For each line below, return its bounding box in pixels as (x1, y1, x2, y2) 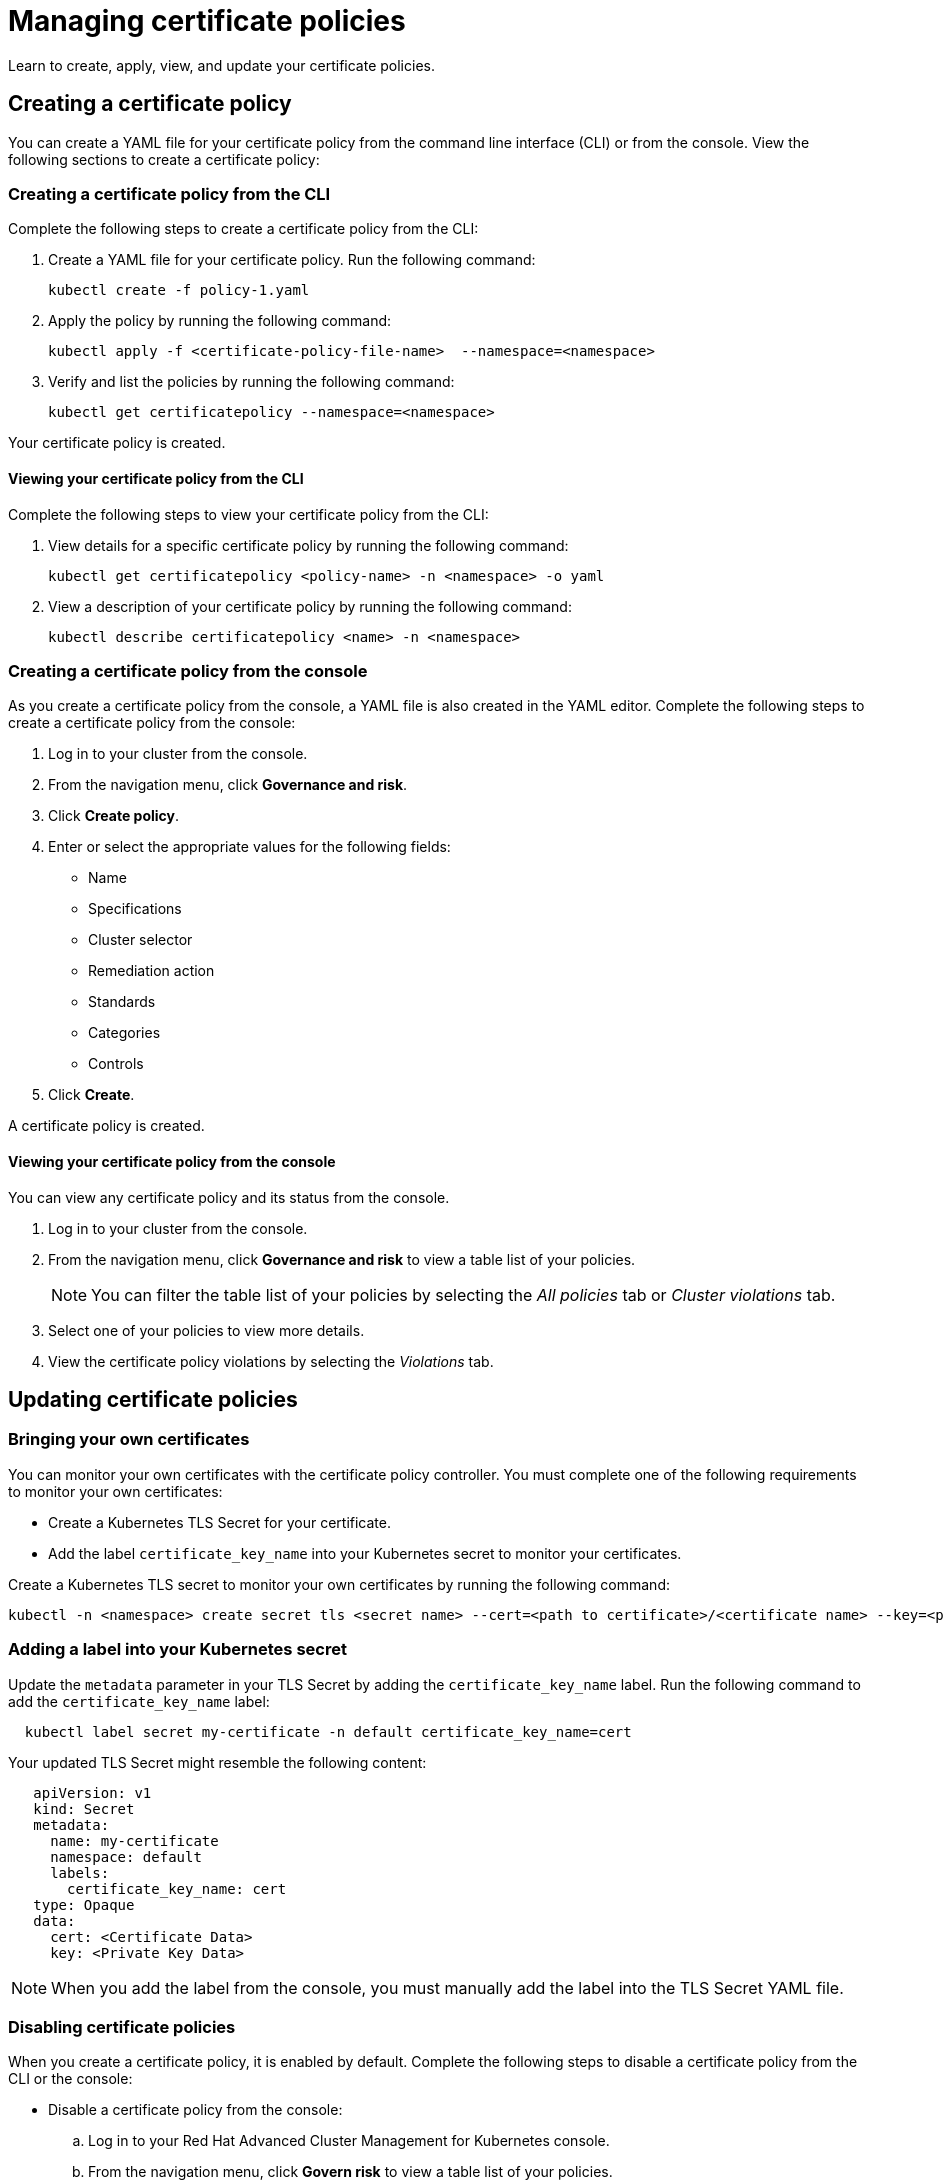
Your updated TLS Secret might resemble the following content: (8, 1753, 427, 1771)
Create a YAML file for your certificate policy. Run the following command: (48, 251, 536, 269)
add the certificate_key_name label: (8, 1692, 270, 1710)
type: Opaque (33, 1896, 135, 1913)
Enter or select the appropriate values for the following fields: (48, 838, 451, 856)
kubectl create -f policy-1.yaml (48, 282, 310, 299)
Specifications (88, 900, 182, 918)
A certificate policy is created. (8, 1117, 205, 1135)
